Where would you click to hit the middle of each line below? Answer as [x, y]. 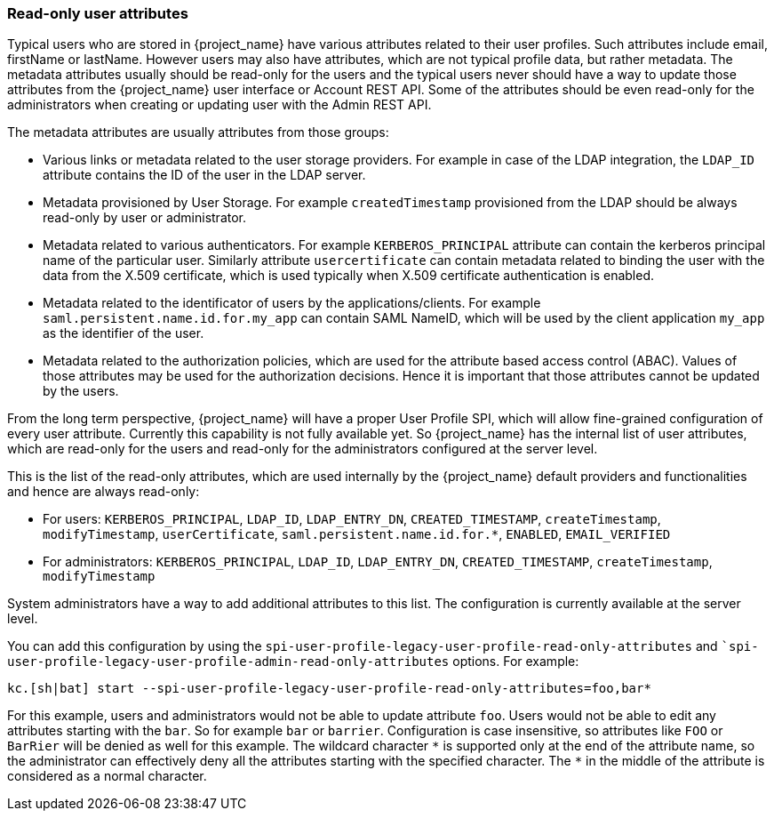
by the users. [81, 391]
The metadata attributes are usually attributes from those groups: [198, 132]
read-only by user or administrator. [145, 218]
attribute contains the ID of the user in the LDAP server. [204, 175]
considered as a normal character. [107, 776]
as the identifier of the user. [124, 333]
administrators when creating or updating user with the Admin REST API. [219, 105]
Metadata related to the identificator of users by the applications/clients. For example [292, 303]
